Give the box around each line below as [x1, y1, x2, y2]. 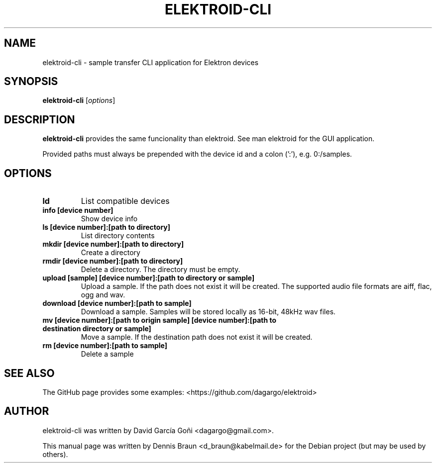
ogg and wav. [81, 290, 125, 299]
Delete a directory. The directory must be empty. [81, 265, 240, 274]
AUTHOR [4, 405, 49, 418]
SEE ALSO [4, 367, 55, 379]
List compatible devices [81, 196, 170, 206]
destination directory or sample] [42, 324, 151, 333]
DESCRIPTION [4, 113, 75, 126]
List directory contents [81, 231, 155, 240]
